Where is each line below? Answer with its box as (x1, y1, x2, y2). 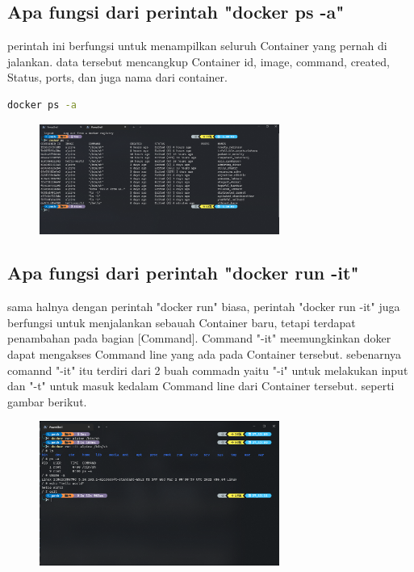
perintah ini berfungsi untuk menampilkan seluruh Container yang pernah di (7, 37, 387, 54)
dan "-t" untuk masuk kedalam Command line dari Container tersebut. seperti (7, 377, 395, 394)
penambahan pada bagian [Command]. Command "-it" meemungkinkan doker (7, 330, 391, 347)
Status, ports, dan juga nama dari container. (7, 69, 228, 86)
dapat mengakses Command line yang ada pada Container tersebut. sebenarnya (7, 346, 402, 363)
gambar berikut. (7, 393, 87, 410)
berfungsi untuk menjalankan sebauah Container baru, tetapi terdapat (7, 313, 356, 330)
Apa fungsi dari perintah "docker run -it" (7, 260, 359, 285)
